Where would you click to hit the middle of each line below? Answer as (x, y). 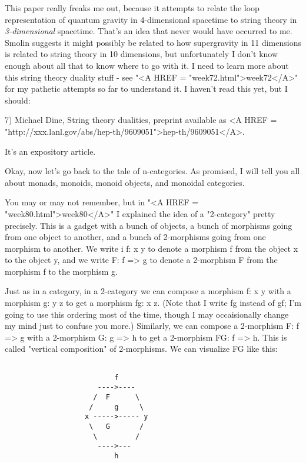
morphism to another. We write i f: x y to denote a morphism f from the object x (152, 248)
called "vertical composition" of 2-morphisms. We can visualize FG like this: (141, 349)
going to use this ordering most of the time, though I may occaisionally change (147, 314)
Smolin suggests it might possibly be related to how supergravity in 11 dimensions (153, 42)
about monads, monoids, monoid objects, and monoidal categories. (125, 182)
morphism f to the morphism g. (61, 271)
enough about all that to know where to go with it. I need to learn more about (147, 65)
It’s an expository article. (50, 151)
